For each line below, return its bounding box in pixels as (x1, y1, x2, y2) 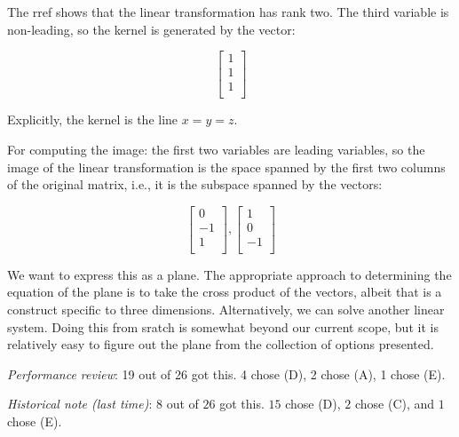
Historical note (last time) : (7, 394, 153, 413)
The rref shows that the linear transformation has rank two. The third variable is (7, 3, 449, 20)
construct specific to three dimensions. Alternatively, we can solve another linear (7, 300, 445, 318)
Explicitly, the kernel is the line (7, 110, 178, 129)
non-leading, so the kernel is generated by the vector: (7, 20, 296, 38)
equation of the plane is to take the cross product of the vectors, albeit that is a (7, 282, 442, 301)
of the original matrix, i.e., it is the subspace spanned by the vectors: (7, 175, 383, 194)
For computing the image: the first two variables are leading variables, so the (7, 139, 425, 158)
